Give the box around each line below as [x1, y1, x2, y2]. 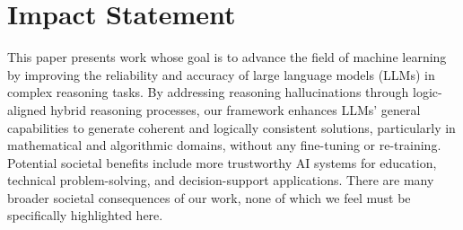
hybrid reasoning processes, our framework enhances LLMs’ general [50, 100, 421, 119]
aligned [7, 100, 47, 119]
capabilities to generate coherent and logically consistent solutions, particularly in [7, 118, 456, 137]
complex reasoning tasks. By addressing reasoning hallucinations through [7, 83, 409, 102]
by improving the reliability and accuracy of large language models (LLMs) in [7, 65, 435, 84]
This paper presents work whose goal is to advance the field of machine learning [7, 48, 447, 66]
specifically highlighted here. [7, 206, 163, 225]
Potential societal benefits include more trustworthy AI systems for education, [7, 153, 437, 172]
